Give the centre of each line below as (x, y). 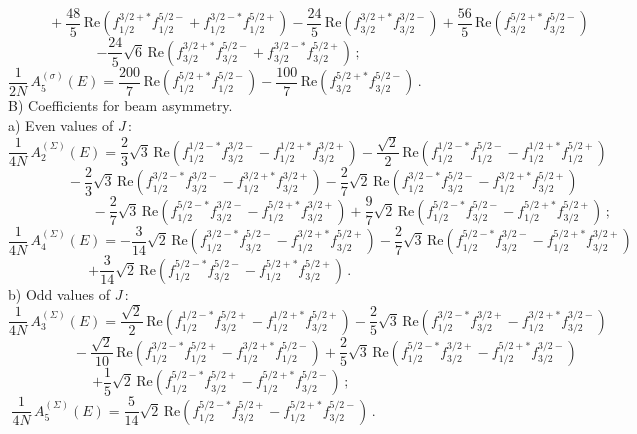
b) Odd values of (59, 293)
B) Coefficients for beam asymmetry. (120, 105)
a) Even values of (61, 125)
